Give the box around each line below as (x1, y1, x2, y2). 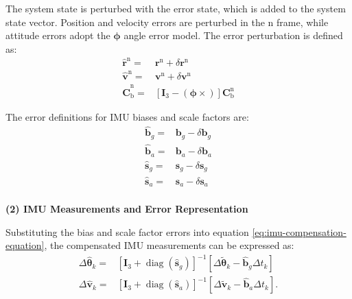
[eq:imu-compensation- (252, 224, 347, 239)
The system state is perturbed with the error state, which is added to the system (5, 1, 346, 15)
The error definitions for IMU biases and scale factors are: (5, 109, 249, 123)
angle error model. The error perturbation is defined (124, 28, 343, 43)
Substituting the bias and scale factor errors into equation (5, 224, 249, 239)
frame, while (277, 14, 329, 29)
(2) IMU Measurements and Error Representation (5, 202, 248, 216)
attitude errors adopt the (5, 28, 110, 43)
